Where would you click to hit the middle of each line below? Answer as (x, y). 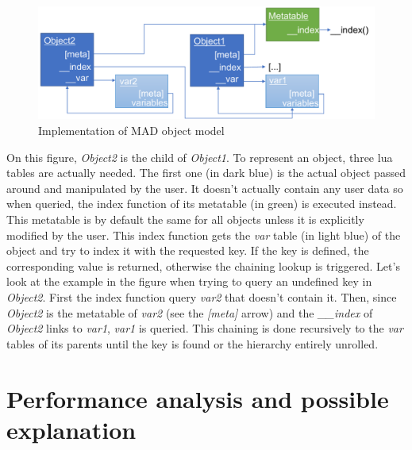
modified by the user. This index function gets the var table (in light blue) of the (204, 235)
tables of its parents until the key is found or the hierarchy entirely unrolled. (193, 343)
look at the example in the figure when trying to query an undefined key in (189, 281)
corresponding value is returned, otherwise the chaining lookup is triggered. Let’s (203, 265)
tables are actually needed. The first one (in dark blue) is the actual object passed (206, 173)
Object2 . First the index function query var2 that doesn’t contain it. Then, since (202, 296)
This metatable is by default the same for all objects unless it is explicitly (185, 219)
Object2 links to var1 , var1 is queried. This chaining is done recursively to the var (205, 328)
